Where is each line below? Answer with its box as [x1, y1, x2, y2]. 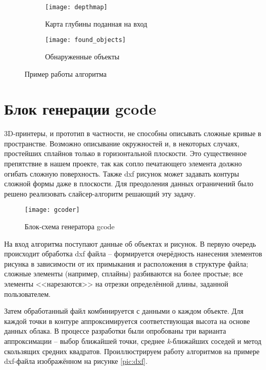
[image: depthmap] [45, 4, 108, 11]
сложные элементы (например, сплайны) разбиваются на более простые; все [4, 268, 243, 279]
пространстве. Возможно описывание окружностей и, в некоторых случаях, [4, 138, 240, 148]
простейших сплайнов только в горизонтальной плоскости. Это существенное [4, 148, 247, 159]
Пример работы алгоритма [25, 68, 107, 79]
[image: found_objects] [45, 36, 126, 44]
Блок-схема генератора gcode [25, 221, 115, 232]
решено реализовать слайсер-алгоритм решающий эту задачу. [4, 188, 196, 199]
